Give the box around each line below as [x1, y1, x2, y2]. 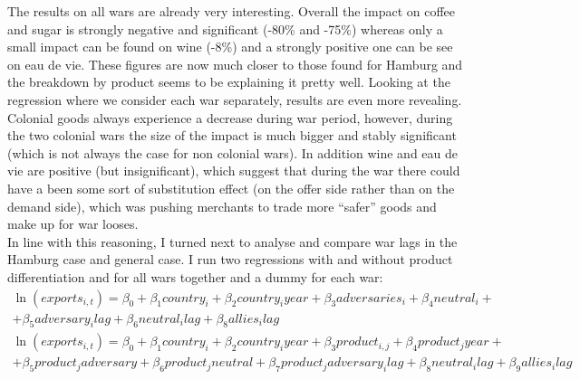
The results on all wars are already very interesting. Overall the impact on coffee [7, 2, 456, 20]
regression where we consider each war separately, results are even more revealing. [7, 90, 462, 109]
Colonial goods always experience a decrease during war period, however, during [7, 108, 453, 127]
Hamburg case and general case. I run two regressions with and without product [7, 250, 453, 269]
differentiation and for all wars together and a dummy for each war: [7, 267, 383, 286]
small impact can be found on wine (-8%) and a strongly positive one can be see [7, 37, 453, 56]
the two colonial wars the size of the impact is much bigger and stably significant [7, 126, 457, 145]
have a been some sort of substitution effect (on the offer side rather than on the [7, 178, 455, 197]
